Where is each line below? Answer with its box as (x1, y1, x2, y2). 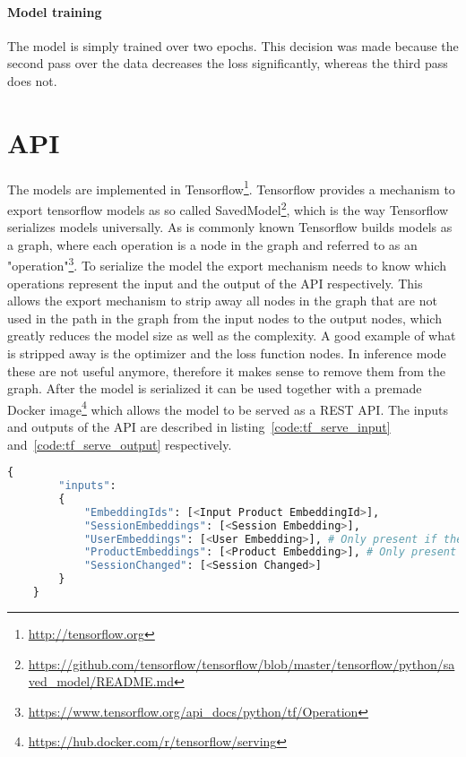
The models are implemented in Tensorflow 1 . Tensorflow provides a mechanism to (7, 176, 455, 198)
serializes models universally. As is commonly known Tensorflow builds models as (7, 218, 453, 237)
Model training (7, 2, 102, 21)
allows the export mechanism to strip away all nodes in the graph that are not (7, 291, 437, 310)
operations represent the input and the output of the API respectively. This (7, 273, 423, 292)
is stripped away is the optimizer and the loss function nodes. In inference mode (7, 344, 446, 363)
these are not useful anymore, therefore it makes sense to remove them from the (7, 361, 445, 380)
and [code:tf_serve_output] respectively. (7, 434, 232, 453)
